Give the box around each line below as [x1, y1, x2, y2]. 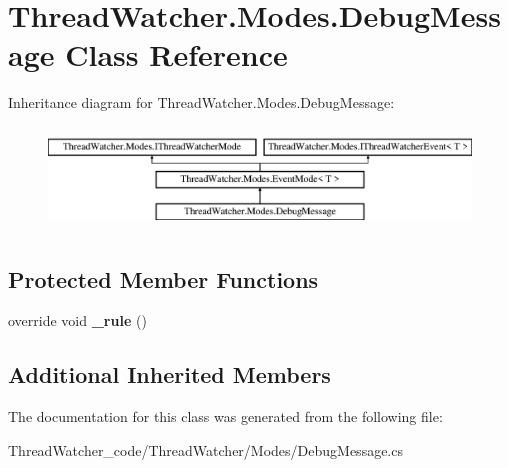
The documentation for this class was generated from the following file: [8, 406, 443, 427]
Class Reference [65, 34, 288, 75]
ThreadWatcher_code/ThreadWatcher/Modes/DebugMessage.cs [8, 439, 403, 460]
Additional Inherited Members [8, 359, 331, 390]
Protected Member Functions [8, 263, 319, 294]
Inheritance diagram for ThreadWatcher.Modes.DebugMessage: [8, 92, 395, 113]
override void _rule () [8, 310, 147, 331]
